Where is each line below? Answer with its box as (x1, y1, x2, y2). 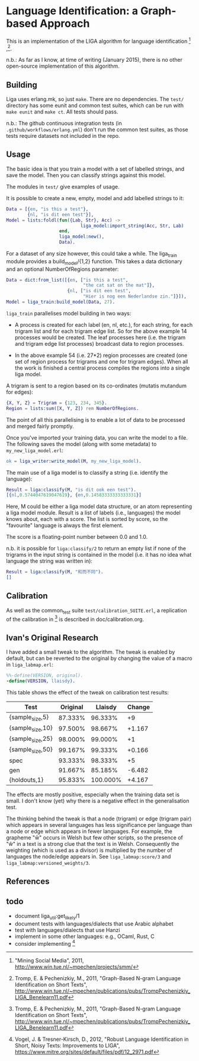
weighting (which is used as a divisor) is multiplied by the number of (6, 847, 173, 854)
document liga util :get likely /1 (14, 912, 80, 921)
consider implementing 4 (14, 939, 75, 947)
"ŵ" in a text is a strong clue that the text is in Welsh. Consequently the (6, 840, 179, 847)
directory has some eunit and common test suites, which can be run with (6, 102, 184, 109)
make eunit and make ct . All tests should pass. (6, 108, 118, 115)
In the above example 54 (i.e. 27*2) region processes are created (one (14, 352, 188, 359)
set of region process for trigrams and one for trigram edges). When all (14, 358, 188, 365)
